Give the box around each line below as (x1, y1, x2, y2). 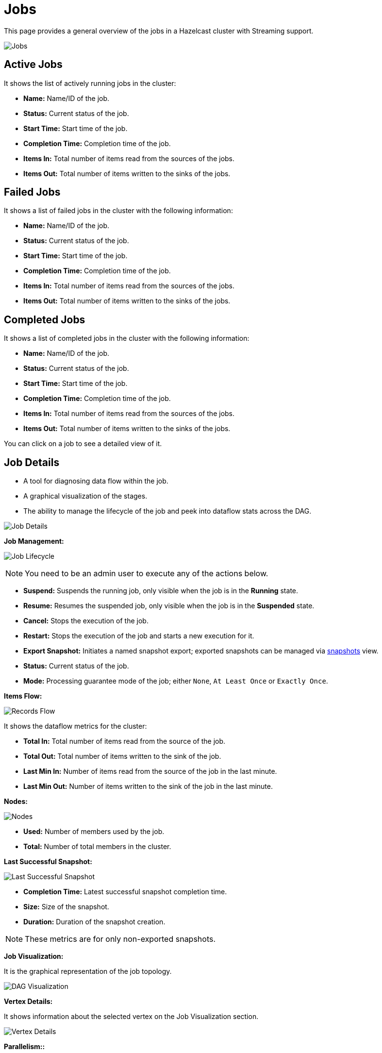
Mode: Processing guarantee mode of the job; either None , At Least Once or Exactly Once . (23, 677, 328, 685)
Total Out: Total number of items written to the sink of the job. (23, 752, 221, 761)
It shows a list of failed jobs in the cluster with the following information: (4, 206, 233, 215)
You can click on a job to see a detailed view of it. (4, 439, 162, 448)
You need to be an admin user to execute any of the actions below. (25, 568, 268, 579)
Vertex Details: (4, 997, 53, 1006)
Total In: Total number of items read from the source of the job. (23, 737, 226, 746)
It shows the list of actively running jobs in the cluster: (4, 79, 176, 87)
